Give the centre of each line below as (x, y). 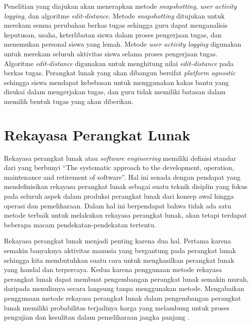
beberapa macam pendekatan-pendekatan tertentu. (80, 224)
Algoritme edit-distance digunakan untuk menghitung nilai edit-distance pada (119, 63)
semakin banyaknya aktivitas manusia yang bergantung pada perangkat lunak (120, 250)
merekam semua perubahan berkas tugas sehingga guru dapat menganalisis (116, 25)
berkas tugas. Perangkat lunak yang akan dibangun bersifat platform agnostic (120, 73)
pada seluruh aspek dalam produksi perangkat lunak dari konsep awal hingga (119, 196)
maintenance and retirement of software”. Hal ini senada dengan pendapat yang (122, 177)
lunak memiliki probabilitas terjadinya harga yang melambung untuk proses (117, 307)
